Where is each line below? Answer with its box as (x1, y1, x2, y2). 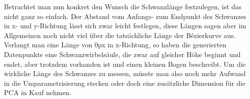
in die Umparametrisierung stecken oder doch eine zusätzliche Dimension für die (4, 78, 246, 88)
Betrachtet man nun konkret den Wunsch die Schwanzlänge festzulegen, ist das (4, 1, 242, 11)
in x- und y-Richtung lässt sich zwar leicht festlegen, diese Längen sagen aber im (4, 20, 247, 31)
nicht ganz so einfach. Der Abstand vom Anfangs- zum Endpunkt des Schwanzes (4, 11, 247, 21)
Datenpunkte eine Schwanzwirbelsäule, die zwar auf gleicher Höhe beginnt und (4, 49, 241, 59)
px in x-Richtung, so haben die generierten (98, 40, 226, 50)
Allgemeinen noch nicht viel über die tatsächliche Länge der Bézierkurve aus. (4, 30, 236, 40)
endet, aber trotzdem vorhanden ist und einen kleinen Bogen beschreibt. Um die (4, 59, 246, 69)
